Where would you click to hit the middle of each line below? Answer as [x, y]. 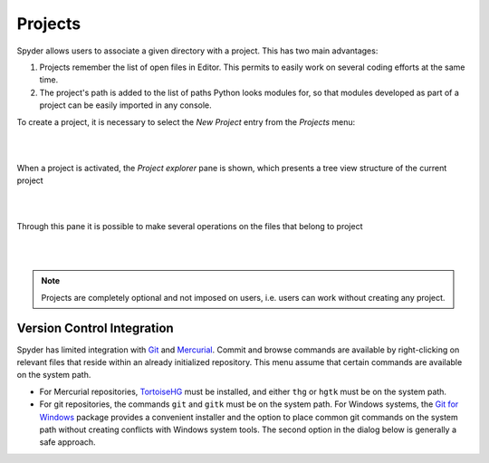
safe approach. [67, 442]
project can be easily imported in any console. [125, 105]
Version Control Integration [95, 328]
